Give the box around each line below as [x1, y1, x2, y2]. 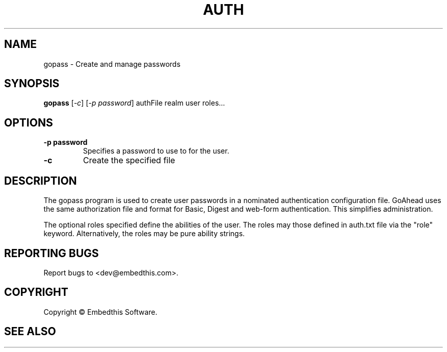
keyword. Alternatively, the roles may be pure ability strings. [43, 229, 245, 238]
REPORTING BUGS [4, 246, 99, 260]
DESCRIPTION [4, 174, 77, 187]
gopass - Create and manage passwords [43, 59, 181, 68]
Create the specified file [83, 155, 176, 166]
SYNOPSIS [4, 77, 60, 90]
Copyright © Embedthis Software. [43, 307, 158, 316]
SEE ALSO [4, 325, 56, 338]
